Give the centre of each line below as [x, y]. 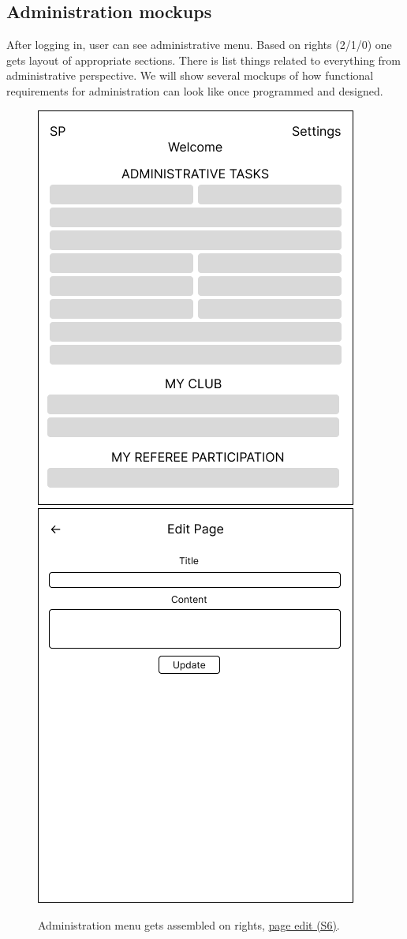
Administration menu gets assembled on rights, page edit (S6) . [189, 924]
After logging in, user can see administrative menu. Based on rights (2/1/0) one [199, 45]
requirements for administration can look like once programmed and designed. [195, 90]
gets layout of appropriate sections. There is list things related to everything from [204, 60]
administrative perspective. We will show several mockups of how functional [190, 75]
